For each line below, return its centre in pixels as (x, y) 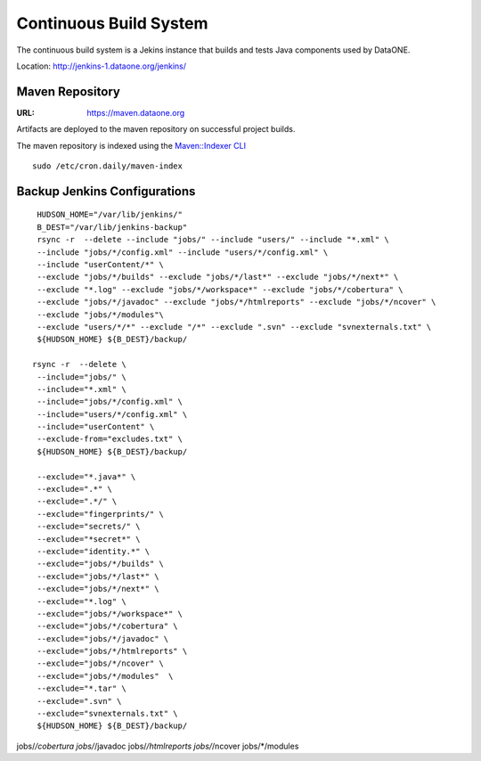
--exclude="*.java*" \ (86, 476)
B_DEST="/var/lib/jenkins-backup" (112, 227)
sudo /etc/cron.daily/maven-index (107, 166)
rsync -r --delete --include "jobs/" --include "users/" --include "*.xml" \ (213, 240)
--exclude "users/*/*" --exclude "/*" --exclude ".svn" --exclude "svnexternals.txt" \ (234, 327)
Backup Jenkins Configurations (106, 191)
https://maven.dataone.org (136, 112)
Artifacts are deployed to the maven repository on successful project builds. (156, 129)
